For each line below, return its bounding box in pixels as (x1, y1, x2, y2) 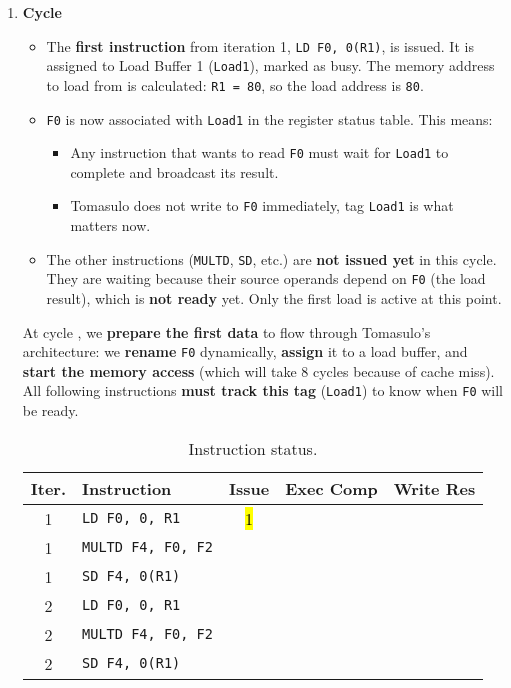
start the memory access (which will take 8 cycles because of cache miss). (22, 360, 495, 381)
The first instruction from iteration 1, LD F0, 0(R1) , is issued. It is (46, 35, 474, 56)
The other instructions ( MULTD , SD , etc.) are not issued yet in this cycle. (46, 248, 497, 269)
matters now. (70, 215, 151, 236)
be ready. (22, 400, 79, 421)
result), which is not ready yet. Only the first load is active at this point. (46, 288, 502, 309)
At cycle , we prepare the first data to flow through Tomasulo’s (22, 321, 431, 342)
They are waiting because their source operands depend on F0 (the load (46, 268, 486, 289)
